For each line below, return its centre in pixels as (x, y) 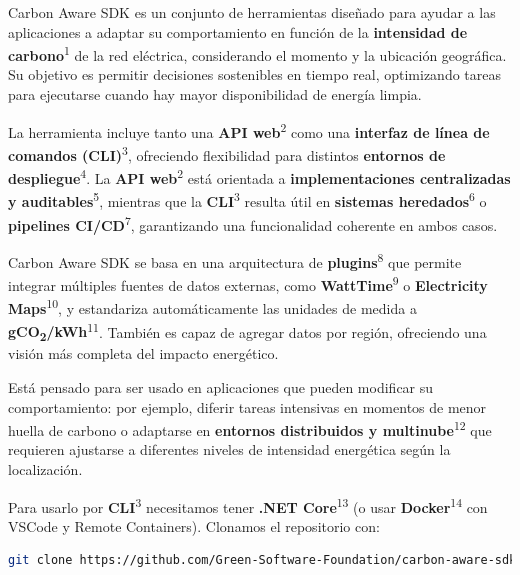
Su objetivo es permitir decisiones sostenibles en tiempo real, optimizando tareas (255, 74)
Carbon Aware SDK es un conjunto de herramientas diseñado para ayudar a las (252, 12)
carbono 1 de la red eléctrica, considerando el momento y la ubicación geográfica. (257, 53)
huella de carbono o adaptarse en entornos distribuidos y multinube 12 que (250, 428)
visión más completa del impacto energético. (143, 353)
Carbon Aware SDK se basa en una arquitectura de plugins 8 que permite (235, 260)
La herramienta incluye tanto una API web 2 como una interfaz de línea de (249, 130)
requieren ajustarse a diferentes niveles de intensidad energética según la (229, 449)
